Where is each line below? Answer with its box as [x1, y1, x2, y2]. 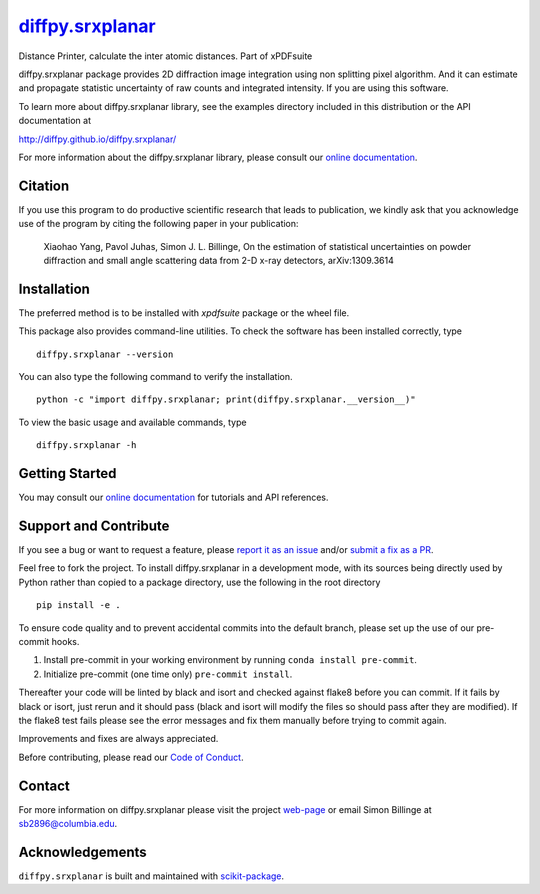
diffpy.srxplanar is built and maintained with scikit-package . [18, 870, 285, 882]
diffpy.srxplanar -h [36, 440, 137, 451]
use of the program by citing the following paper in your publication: [18, 218, 299, 230]
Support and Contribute [18, 517, 170, 534]
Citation [18, 177, 70, 194]
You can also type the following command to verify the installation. [18, 371, 294, 383]
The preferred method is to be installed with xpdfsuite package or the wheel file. [18, 306, 350, 319]
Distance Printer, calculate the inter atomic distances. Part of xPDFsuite [18, 50, 313, 62]
